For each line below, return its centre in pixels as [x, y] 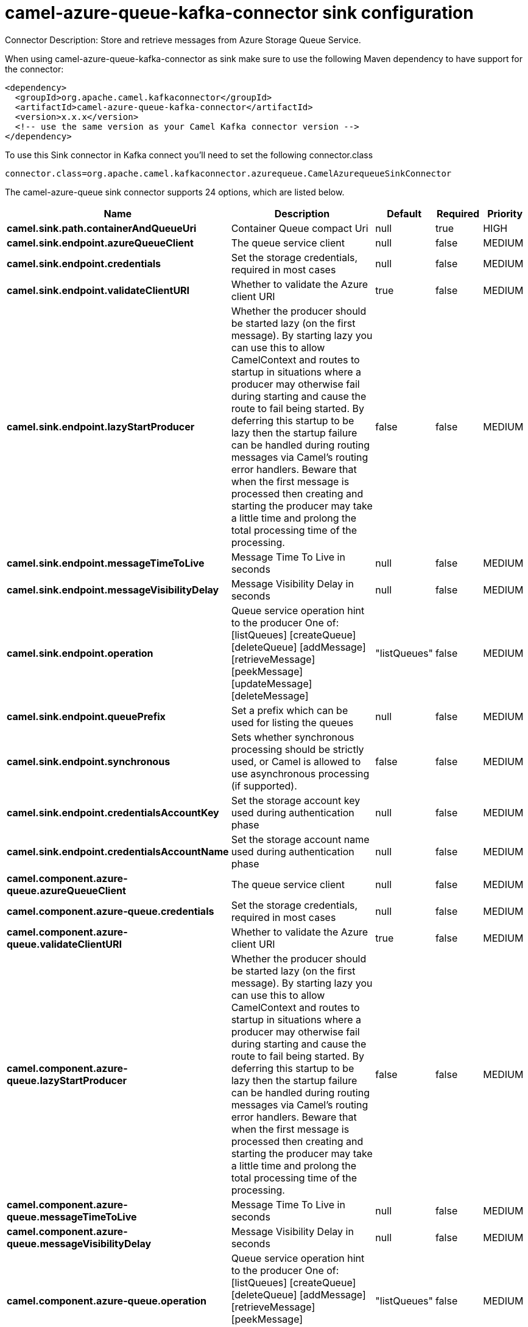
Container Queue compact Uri [300, 228]
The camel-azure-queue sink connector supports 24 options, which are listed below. [175, 192]
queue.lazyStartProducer [67, 1080]
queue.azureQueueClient [66, 890]
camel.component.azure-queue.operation [107, 1301]
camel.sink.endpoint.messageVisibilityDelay [113, 590]
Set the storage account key [296, 800]
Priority [505, 213]
